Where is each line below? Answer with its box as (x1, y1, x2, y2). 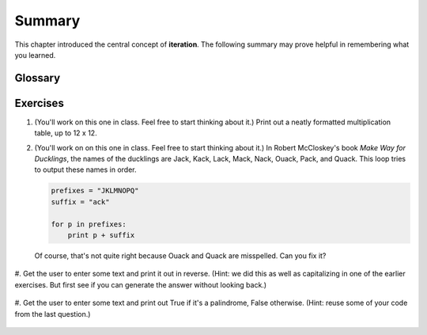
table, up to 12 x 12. (34, 128, 98, 138)
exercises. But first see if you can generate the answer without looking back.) (14, 280, 267, 289)
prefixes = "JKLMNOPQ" (51, 186, 139, 196)
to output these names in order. (34, 165, 137, 174)
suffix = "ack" (51, 197, 110, 206)
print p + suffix (67, 230, 135, 239)
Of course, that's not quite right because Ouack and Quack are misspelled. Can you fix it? (34, 250, 327, 261)
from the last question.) (14, 309, 91, 318)
